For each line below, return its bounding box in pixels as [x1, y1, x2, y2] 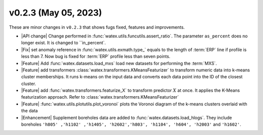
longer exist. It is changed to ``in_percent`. [21, 40, 106, 46]
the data [21, 108, 38, 114]
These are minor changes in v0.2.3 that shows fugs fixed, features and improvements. [9, 24, 185, 30]
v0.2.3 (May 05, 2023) [9, 7, 102, 18]
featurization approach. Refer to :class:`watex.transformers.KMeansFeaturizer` [21, 94, 179, 100]
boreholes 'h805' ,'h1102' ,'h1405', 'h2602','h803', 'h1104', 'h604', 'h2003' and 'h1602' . [21, 121, 241, 127]
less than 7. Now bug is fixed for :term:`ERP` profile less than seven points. [21, 53, 170, 59]
